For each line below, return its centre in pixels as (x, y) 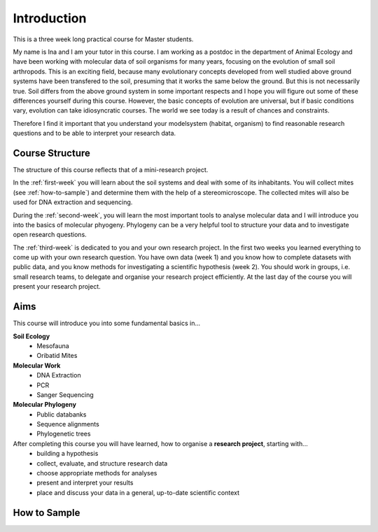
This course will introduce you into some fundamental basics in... (107, 323)
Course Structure (52, 153)
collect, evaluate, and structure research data (102, 463)
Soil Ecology (31, 336)
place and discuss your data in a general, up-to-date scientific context (138, 492)
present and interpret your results (85, 483)
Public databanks (62, 414)
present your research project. (57, 287)
